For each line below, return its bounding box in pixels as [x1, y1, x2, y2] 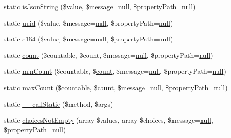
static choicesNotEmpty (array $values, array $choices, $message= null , [4, 115, 213, 125]
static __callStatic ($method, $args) [4, 98, 113, 109]
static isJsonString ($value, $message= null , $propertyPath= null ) [4, 1, 196, 11]
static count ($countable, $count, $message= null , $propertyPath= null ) [4, 50, 213, 60]
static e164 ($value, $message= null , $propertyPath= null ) [4, 34, 173, 44]
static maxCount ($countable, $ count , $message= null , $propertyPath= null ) [4, 82, 228, 92]
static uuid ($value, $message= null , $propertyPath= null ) [4, 17, 173, 28]
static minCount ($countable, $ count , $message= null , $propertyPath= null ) [4, 66, 226, 76]
